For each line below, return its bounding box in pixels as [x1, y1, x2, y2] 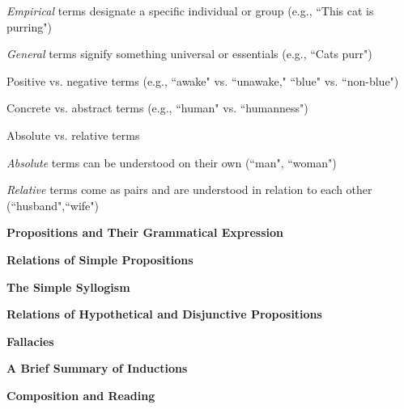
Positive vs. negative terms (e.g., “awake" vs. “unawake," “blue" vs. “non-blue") [6, 72, 399, 89]
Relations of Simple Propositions [6, 251, 193, 268]
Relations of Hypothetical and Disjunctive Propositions [6, 306, 322, 323]
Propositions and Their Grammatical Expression [6, 224, 283, 241]
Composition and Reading [6, 386, 155, 403]
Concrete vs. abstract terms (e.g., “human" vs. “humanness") [6, 99, 308, 116]
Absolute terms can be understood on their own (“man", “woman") [6, 154, 337, 171]
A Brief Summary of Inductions [6, 360, 188, 377]
